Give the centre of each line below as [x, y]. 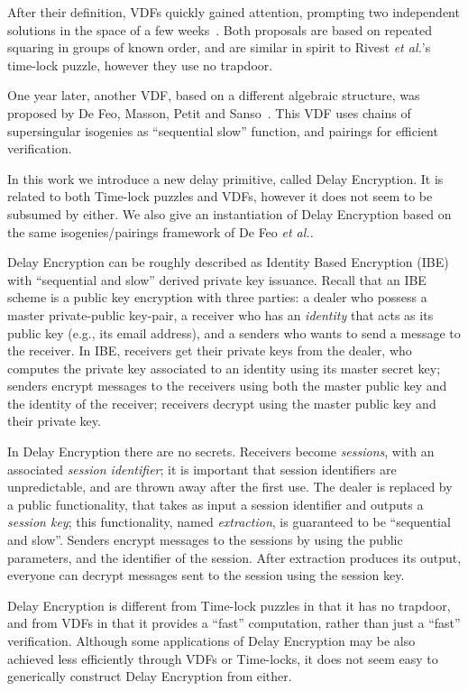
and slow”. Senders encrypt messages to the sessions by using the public [205, 540]
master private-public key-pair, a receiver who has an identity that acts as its [220, 314]
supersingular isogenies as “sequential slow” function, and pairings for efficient [223, 130]
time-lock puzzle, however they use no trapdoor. [140, 64]
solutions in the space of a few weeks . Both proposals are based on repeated [220, 29]
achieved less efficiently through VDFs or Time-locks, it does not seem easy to [223, 658]
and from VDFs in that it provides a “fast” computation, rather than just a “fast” [234, 623]
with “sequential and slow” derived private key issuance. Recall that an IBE [217, 279]
